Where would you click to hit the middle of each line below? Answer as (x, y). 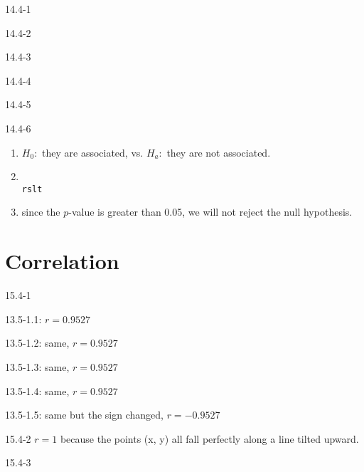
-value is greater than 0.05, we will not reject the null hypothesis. (210, 212)
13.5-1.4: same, (37, 390)
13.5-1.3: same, (37, 366)
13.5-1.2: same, (37, 343)
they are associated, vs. (93, 152)
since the (41, 212)
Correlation (62, 261)
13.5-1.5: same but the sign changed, (84, 415)
